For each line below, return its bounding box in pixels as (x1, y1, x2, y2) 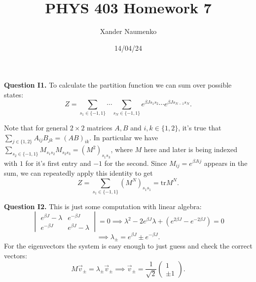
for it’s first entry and (25, 157, 91, 168)
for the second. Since (104, 157, 167, 168)
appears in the (204, 157, 248, 168)
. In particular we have (89, 132, 158, 142)
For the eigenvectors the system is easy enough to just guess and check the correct (4, 241, 253, 251)
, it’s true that (178, 122, 221, 132)
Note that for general (4, 122, 68, 132)
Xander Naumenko (100, 26, 157, 36)
